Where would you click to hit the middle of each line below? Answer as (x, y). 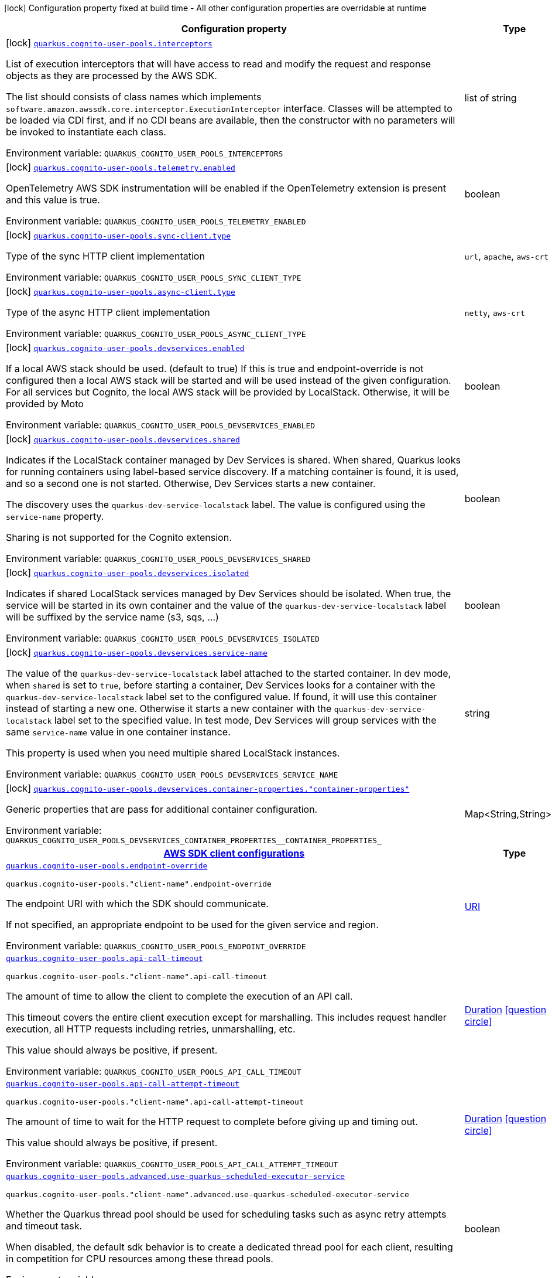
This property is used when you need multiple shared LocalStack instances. (173, 753)
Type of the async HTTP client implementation (108, 312)
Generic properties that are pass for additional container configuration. (162, 809)
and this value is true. (53, 200)
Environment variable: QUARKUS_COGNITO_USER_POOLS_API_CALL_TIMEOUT (154, 1071)
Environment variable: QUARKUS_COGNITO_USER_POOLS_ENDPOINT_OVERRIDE (156, 946)
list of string (491, 98)
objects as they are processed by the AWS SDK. (112, 76)
